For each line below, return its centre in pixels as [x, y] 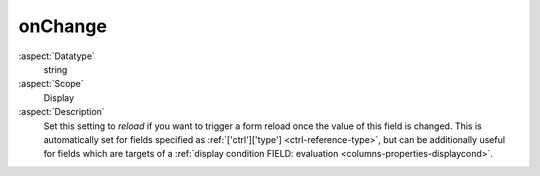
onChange [62, 26]
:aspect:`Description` [61, 112]
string [55, 69]
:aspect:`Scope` [51, 84]
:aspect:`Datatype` [56, 56]
